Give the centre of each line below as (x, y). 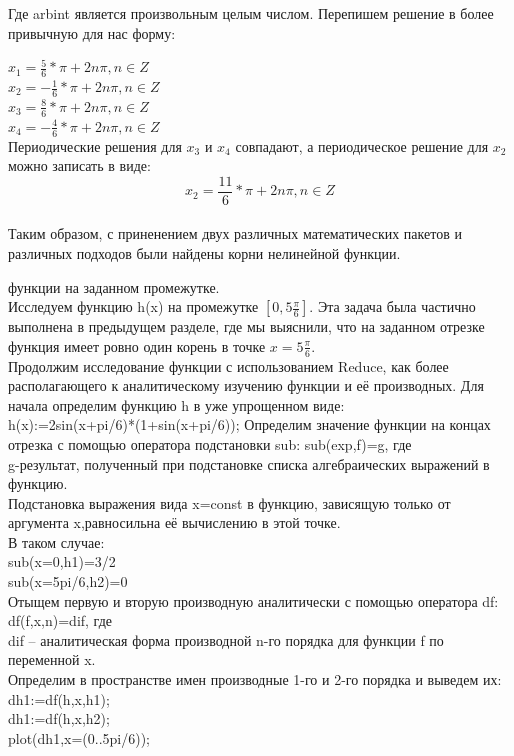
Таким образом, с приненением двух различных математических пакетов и (235, 233)
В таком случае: (56, 541)
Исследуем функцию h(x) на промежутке (133, 306)
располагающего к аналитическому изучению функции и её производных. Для (246, 385)
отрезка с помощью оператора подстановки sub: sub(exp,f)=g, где (210, 443)
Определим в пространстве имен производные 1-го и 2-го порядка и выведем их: (255, 679)
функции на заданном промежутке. (114, 286)
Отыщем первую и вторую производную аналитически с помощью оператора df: (253, 600)
